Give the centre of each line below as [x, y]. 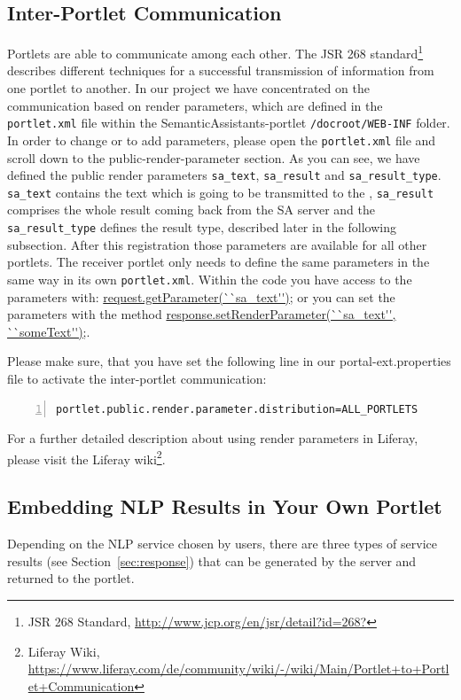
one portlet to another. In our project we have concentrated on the [188, 88]
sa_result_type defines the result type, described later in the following [202, 227]
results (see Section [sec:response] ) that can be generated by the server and [212, 560]
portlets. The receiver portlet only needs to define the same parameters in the [219, 262]
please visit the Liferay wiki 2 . [86, 457]
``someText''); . [49, 331]
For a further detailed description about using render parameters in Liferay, [213, 438]
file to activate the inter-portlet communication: [137, 378]
